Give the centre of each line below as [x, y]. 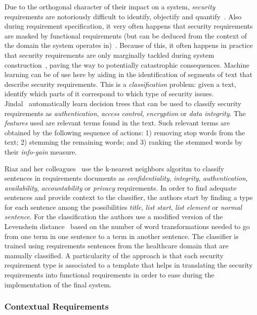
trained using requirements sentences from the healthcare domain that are [117, 246]
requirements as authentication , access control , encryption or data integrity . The [125, 113]
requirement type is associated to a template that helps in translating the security [129, 265]
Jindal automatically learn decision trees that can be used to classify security [123, 103]
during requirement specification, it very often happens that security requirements [129, 26]
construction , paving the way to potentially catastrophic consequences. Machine [127, 64]
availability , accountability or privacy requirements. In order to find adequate [121, 187]
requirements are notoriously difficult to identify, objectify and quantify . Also [123, 16]
